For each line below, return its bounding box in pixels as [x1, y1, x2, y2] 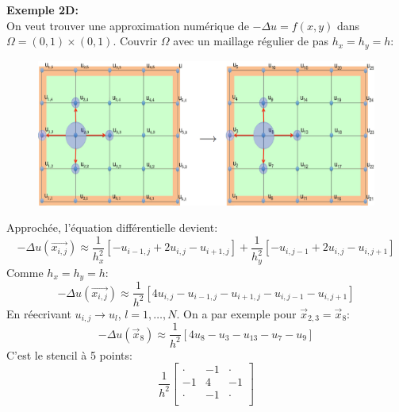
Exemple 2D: [6, 2, 79, 17]
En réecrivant [6, 305, 71, 322]
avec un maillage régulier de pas [173, 33, 329, 49]
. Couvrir [113, 33, 158, 49]
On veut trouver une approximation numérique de [6, 17, 249, 33]
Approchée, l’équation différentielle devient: [6, 219, 218, 236]
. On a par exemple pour [176, 305, 297, 322]
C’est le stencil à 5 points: [6, 346, 132, 363]
